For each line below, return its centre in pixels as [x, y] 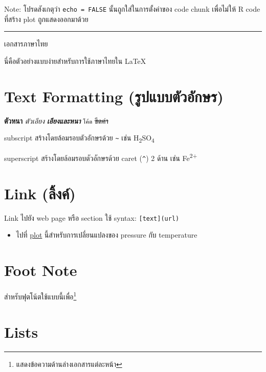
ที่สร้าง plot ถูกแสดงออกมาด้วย [46, 19]
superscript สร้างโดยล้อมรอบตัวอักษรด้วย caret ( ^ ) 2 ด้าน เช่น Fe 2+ [101, 157]
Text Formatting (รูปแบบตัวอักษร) [114, 96]
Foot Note [41, 270]
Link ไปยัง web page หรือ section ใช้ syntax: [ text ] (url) [92, 217]
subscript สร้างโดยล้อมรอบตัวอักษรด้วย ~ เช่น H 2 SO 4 [79, 138]
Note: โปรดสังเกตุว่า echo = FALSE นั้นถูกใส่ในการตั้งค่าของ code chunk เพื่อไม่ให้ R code [132, 9]
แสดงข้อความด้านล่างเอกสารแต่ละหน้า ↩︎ [69, 364]
